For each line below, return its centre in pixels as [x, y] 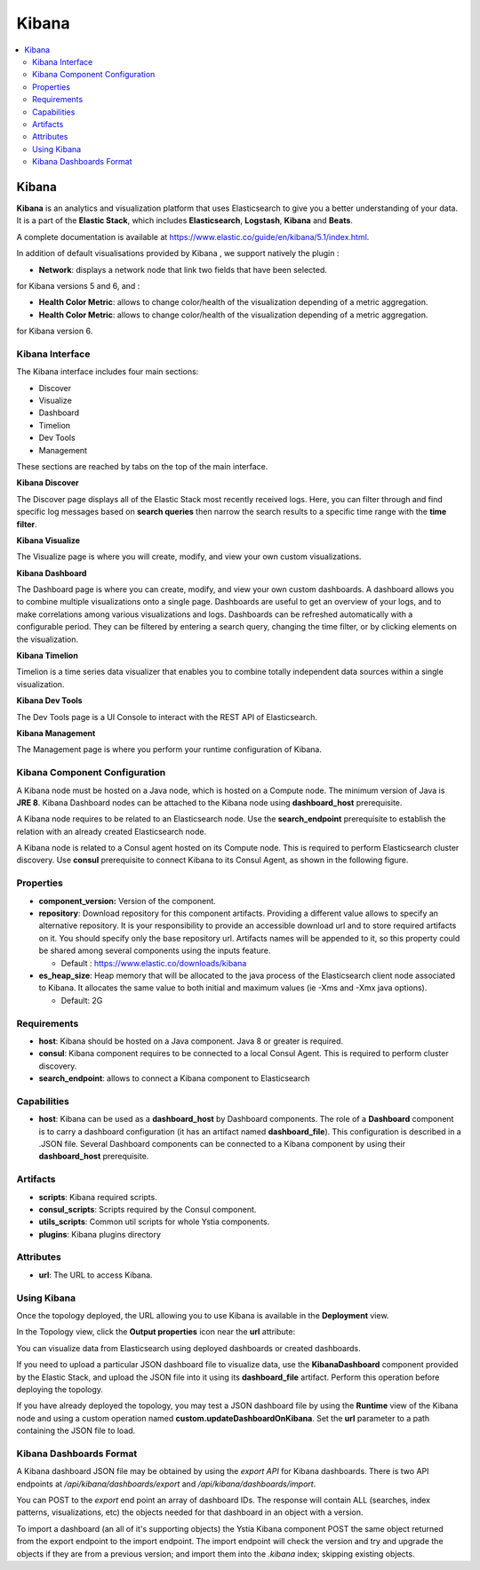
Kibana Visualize [48, 540]
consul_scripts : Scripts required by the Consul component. [148, 1209]
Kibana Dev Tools [50, 701]
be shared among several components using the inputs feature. [155, 950]
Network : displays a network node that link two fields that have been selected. [183, 269]
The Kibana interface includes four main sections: [108, 372]
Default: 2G [82, 1000]
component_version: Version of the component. [128, 901]
